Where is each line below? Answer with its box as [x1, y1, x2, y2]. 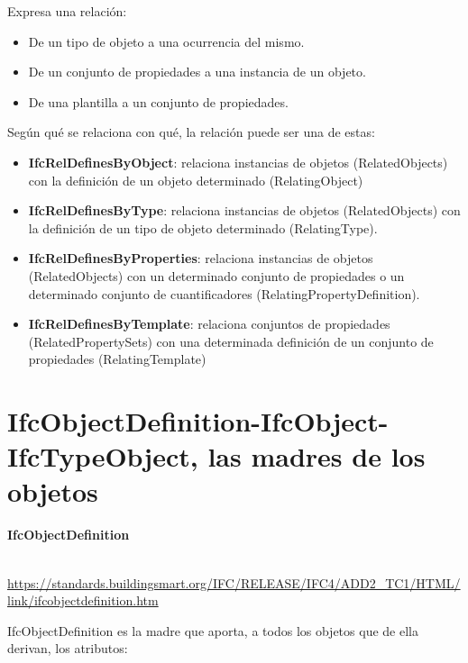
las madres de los [207, 438, 426, 475]
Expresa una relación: [7, 2, 127, 20]
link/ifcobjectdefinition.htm [7, 591, 159, 610]
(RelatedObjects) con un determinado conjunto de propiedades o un [28, 266, 405, 285]
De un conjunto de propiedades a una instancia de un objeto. [28, 62, 366, 81]
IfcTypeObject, [7, 438, 198, 475]
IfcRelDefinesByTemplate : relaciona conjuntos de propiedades [28, 314, 390, 333]
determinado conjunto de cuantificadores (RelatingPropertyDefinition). [28, 284, 420, 303]
